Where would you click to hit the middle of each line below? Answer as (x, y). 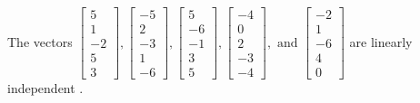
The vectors (40, 41)
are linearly (381, 41)
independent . (45, 88)
